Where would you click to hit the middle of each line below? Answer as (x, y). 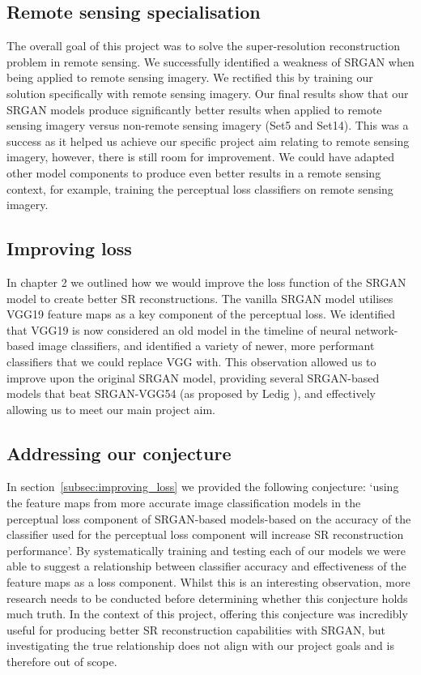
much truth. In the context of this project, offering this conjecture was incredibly (207, 614)
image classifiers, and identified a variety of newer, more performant (206, 346)
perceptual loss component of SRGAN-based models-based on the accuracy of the (209, 518)
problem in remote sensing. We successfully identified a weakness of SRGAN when (210, 61)
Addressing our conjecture (119, 453)
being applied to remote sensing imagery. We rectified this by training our (190, 77)
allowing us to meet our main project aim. (111, 409)
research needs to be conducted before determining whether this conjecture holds (207, 598)
